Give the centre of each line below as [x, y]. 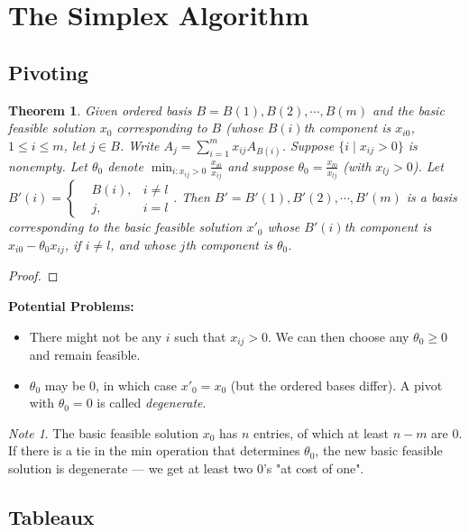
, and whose [143, 245]
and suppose [261, 165]
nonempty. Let [48, 165]
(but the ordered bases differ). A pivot [336, 385]
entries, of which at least [321, 432]
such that [200, 336]
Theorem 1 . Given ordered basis [100, 110]
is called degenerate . [152, 403]
